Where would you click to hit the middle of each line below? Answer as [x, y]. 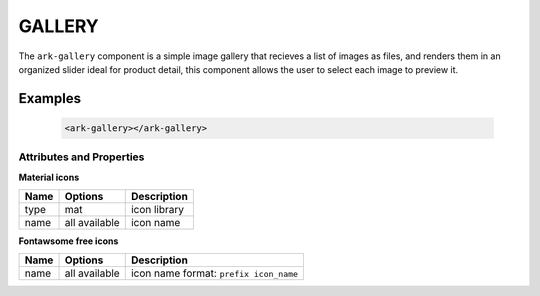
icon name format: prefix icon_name [214, 273]
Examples [50, 98]
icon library [157, 210]
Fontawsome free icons [68, 241]
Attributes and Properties [81, 157]
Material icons [49, 177]
